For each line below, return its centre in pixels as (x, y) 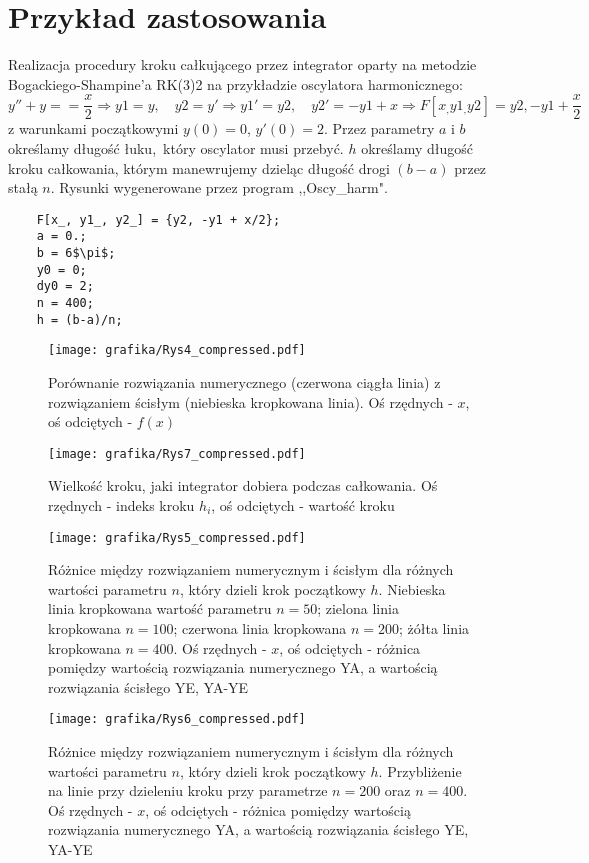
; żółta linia (434, 628)
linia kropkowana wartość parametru (160, 608)
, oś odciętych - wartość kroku (303, 505)
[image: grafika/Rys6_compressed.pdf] (177, 719)
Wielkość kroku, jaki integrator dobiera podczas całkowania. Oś (243, 485)
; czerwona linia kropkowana (260, 628)
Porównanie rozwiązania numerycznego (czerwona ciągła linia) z (244, 382)
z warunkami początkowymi (93, 128)
